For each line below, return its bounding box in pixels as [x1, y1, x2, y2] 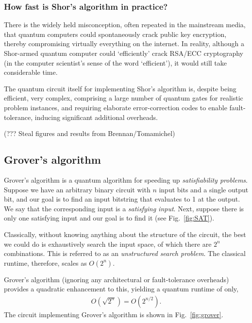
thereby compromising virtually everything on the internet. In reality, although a [4, 38, 245, 49]
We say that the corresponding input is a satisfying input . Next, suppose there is [4, 203, 244, 213]
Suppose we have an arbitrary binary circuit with [4, 184, 151, 194]
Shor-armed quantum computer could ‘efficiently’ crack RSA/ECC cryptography [4, 48, 243, 58]
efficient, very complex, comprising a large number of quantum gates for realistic [4, 93, 243, 103]
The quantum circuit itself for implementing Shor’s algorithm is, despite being [4, 83, 236, 93]
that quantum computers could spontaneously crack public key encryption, [4, 29, 227, 39]
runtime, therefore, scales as [4, 257, 87, 268]
